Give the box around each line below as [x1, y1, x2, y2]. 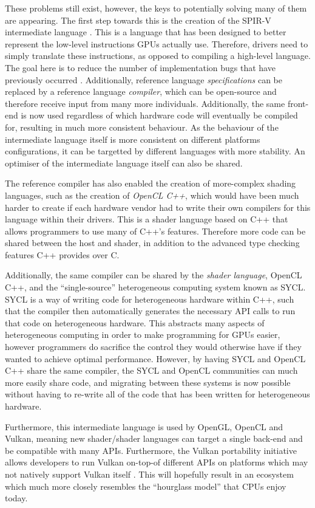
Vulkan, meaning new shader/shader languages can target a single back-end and [5, 432, 303, 445]
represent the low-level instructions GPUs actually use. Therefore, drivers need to [5, 37, 308, 50]
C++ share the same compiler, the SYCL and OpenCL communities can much [5, 364, 298, 377]
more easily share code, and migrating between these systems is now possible [5, 376, 291, 388]
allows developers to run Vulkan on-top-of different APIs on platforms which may [5, 456, 308, 469]
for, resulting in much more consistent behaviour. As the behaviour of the [5, 120, 279, 133]
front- [287, 97, 309, 109]
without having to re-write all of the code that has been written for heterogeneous [5, 388, 310, 400]
